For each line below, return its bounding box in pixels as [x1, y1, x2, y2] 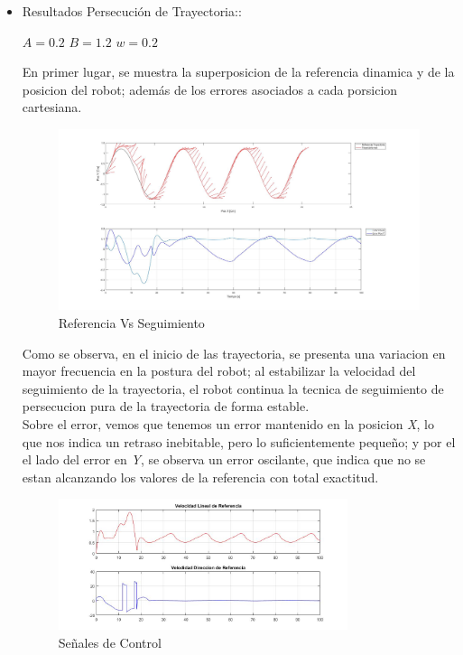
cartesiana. [22, 98, 82, 117]
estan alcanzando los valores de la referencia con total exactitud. [22, 467, 379, 486]
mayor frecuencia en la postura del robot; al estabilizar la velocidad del [22, 361, 416, 380]
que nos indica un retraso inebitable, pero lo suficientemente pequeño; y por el [22, 432, 456, 451]
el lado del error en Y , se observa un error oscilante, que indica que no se [22, 450, 426, 469]
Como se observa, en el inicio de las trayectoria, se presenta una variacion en [22, 343, 446, 362]
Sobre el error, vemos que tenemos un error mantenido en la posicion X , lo [22, 415, 434, 434]
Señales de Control [58, 633, 162, 652]
